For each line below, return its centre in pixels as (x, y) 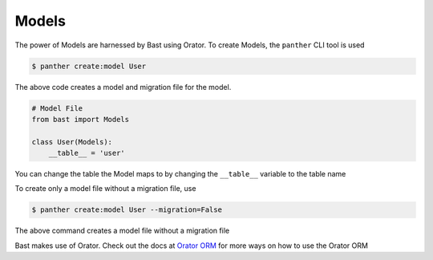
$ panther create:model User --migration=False (127, 210)
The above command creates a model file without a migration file (122, 231)
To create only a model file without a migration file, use (105, 189)
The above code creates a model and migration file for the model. (123, 87)
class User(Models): (72, 142)
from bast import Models (81, 119)
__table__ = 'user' (87, 153)
